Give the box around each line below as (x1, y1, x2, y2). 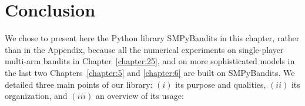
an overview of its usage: (95, 90, 184, 102)
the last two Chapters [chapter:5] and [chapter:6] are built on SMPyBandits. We (5, 66, 295, 78)
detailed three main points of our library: (5, 78, 153, 90)
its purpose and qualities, (175, 78, 266, 90)
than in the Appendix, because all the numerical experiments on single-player (5, 43, 284, 55)
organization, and (5, 90, 68, 102)
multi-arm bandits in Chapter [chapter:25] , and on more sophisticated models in (5, 55, 295, 67)
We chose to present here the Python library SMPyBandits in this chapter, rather (5, 32, 300, 44)
